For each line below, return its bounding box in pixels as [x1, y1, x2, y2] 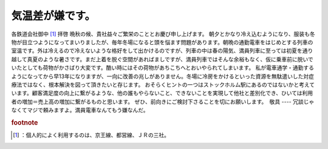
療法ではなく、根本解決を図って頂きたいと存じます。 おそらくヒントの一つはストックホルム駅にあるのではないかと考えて [11, 81, 315, 88]
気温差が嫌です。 [11, 9, 96, 22]
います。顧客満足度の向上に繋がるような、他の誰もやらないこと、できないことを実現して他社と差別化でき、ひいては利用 [11, 90, 313, 97]
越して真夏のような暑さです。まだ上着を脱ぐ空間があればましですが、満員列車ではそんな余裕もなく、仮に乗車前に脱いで [11, 55, 314, 63]
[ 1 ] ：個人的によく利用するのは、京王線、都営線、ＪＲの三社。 [13, 131, 170, 139]
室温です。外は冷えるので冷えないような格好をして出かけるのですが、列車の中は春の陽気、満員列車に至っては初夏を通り [11, 47, 313, 55]
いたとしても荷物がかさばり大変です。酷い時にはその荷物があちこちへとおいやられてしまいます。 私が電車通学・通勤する [11, 64, 314, 71]
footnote [11, 118, 38, 127]
